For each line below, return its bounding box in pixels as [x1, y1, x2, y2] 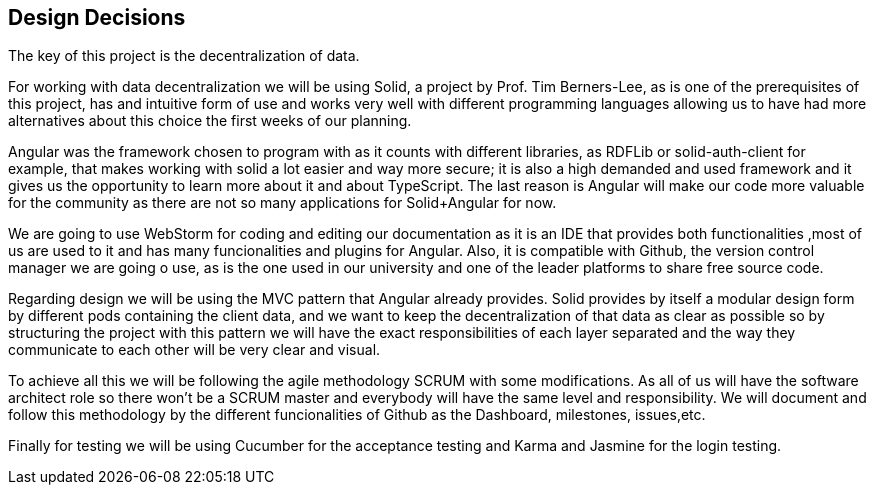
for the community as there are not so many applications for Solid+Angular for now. [8, 194, 557, 212]
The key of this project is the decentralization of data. [8, 47, 360, 65]
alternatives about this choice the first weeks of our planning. [8, 112, 412, 130]
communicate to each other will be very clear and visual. [8, 341, 381, 359]
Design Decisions [8, 5, 186, 30]
